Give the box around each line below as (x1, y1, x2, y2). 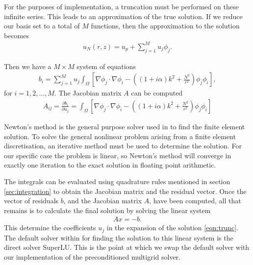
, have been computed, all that (149, 195, 241, 206)
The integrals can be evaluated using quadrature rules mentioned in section (4, 176, 230, 186)
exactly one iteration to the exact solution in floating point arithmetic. (4, 160, 216, 170)
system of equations (76, 61, 136, 71)
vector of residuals (4, 195, 59, 206)
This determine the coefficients (4, 222, 96, 233)
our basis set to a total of (4, 21, 80, 31)
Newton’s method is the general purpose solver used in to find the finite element (4, 121, 245, 131)
